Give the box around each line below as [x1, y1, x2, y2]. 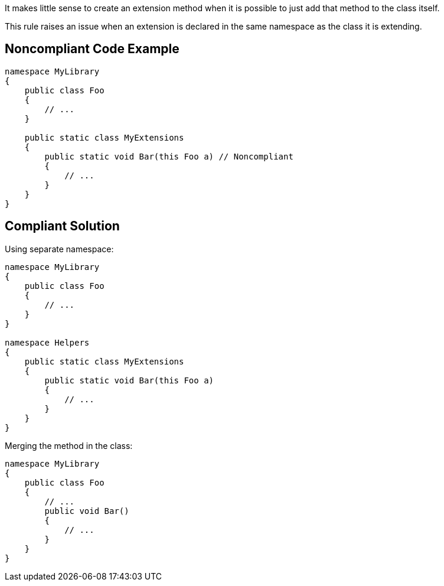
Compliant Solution [5, 219, 120, 234]
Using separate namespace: [5, 243, 114, 254]
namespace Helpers [5, 337, 90, 347]
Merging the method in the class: [5, 440, 133, 451]
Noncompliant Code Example [5, 41, 179, 57]
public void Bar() [44, 506, 129, 516]
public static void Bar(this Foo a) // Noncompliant [44, 151, 293, 161]
